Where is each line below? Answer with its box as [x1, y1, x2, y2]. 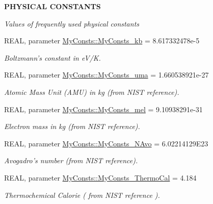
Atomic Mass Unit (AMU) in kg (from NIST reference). [4, 86, 179, 97]
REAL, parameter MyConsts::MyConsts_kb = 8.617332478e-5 [4, 35, 200, 46]
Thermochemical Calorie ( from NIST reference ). [4, 189, 160, 200]
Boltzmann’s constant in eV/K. [4, 52, 101, 63]
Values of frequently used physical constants [4, 18, 140, 29]
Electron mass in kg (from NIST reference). [4, 121, 140, 132]
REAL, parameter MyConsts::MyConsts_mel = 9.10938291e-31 [4, 104, 203, 114]
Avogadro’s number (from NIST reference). [4, 155, 138, 166]
